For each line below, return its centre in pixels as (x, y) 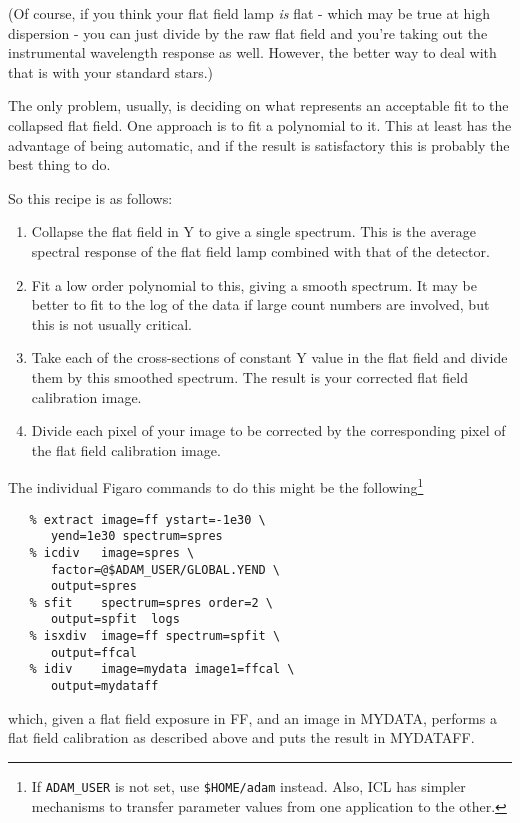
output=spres (93, 586)
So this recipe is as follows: (90, 197)
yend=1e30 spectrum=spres (136, 536)
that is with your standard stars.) (111, 71)
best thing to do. (59, 164)
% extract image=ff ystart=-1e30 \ (147, 519)
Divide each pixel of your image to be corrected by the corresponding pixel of (268, 430)
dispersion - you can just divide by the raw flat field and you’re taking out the (248, 32)
